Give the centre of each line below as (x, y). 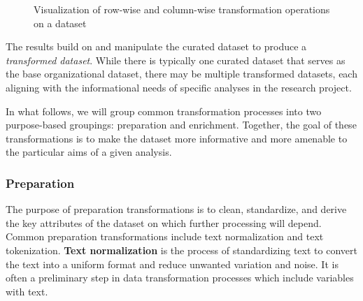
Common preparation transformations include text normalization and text (165, 236)
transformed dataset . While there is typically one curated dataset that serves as (176, 60)
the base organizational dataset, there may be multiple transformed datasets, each (181, 74)
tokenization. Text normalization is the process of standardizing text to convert (181, 250)
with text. (27, 291)
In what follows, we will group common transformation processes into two (164, 111)
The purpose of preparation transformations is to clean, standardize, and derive (176, 209)
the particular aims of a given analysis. (89, 152)
